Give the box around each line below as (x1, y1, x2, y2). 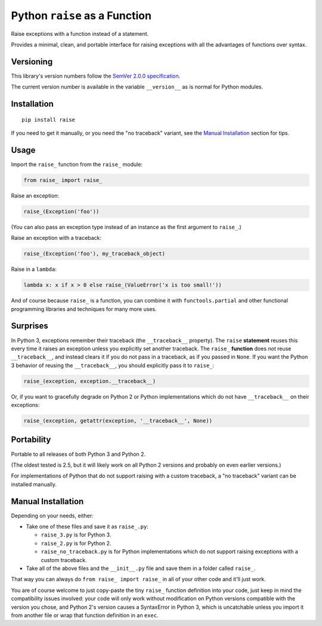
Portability (11, 434, 51, 445)
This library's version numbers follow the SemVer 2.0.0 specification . (11, 72, 181, 79)
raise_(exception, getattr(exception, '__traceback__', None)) (23, 418, 213, 424)
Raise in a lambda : (11, 266, 57, 273)
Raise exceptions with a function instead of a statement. (11, 30, 149, 37)
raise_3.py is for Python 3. (41, 531, 112, 538)
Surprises (11, 321, 49, 331)
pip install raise (21, 116, 76, 123)
